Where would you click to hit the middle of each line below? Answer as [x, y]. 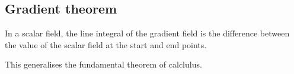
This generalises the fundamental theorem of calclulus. [103, 64]
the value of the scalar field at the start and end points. [106, 44]
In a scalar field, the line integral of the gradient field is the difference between [147, 33]
